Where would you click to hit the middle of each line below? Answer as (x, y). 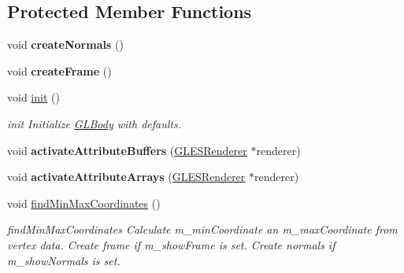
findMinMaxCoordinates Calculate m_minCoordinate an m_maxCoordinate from (202, 229)
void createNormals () (65, 44)
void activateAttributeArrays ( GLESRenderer (126, 177)
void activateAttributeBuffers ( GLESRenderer (127, 150)
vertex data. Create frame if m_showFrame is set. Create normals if (171, 244)
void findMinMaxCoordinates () (84, 203)
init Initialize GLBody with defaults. (94, 123)
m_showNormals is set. (64, 260)
